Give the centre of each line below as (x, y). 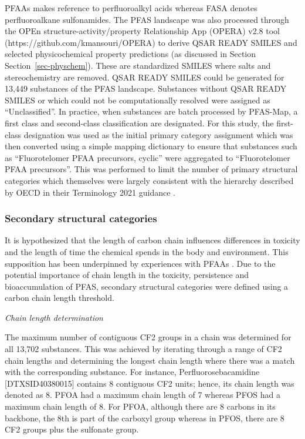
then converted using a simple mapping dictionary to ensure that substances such (151, 146)
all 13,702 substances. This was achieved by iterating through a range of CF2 (143, 349)
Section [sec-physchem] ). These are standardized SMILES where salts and (138, 65)
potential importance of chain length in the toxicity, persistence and (127, 275)
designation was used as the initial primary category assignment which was (158, 134)
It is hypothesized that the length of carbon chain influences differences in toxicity (152, 240)
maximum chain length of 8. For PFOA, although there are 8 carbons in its (140, 406)
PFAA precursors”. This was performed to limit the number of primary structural (151, 169)
